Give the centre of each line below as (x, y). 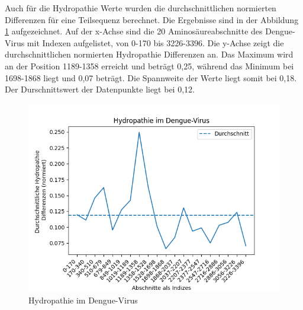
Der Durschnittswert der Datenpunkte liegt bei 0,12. (100, 89)
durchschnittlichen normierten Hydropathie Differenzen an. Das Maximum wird (149, 54)
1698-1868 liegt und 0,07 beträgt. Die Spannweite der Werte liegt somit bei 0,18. (151, 77)
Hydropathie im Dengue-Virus (83, 300)
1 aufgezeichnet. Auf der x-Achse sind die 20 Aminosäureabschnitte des (134, 31)
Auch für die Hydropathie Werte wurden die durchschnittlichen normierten (141, 8)
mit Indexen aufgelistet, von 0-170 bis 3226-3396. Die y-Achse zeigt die (155, 42)
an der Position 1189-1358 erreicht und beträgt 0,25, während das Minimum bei (149, 65)
